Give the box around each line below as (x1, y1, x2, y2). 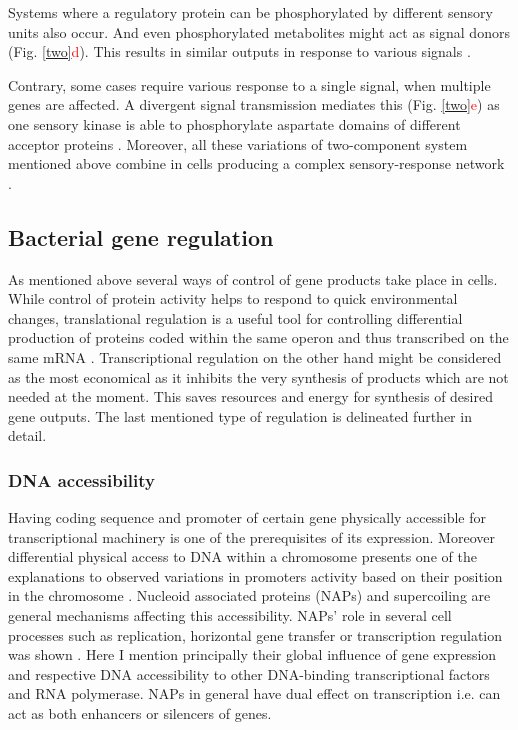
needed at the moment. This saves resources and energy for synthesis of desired (8, 386, 493, 407)
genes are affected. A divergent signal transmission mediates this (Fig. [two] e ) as (8, 94, 500, 115)
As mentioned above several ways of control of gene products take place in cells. (8, 268, 498, 289)
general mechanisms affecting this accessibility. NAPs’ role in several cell (8, 605, 452, 626)
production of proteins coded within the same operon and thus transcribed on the (8, 327, 509, 348)
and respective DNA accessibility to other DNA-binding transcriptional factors (8, 663, 490, 684)
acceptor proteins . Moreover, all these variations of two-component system (8, 133, 468, 154)
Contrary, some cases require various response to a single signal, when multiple (8, 74, 491, 95)
